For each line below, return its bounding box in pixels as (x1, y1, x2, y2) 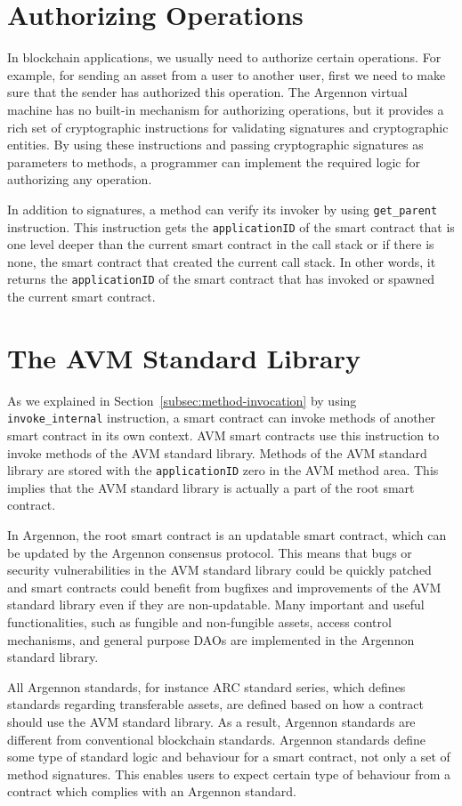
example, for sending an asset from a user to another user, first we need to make (7, 65, 446, 84)
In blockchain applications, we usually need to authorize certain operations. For (7, 48, 442, 67)
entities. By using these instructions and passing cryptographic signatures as (7, 135, 424, 154)
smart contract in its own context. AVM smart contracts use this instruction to (7, 426, 440, 444)
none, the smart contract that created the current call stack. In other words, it (7, 252, 436, 270)
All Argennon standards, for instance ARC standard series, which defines (7, 677, 406, 696)
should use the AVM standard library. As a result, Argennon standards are (7, 712, 416, 730)
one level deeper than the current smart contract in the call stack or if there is (7, 235, 434, 254)
